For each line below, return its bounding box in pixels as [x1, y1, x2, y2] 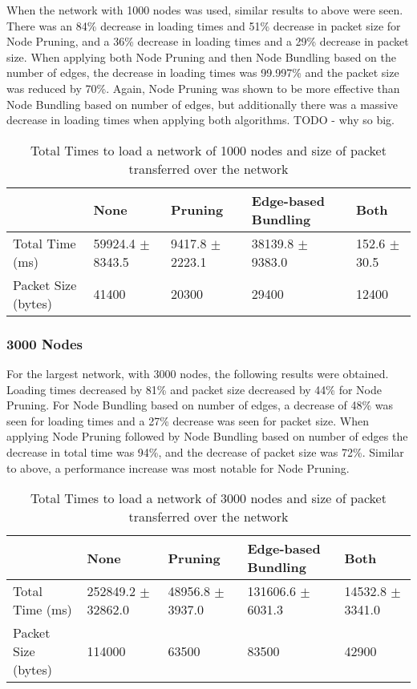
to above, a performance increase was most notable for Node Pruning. [6, 459, 350, 476]
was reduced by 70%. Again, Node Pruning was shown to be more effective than [6, 79, 400, 96]
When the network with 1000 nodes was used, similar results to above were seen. [6, 2, 403, 18]
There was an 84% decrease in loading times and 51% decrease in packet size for [6, 17, 401, 34]
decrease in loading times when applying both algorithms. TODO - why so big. [6, 111, 395, 128]
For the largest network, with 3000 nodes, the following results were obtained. [6, 365, 389, 381]
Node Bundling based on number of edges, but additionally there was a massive [6, 95, 398, 112]
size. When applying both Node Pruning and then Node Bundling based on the [6, 48, 396, 65]
